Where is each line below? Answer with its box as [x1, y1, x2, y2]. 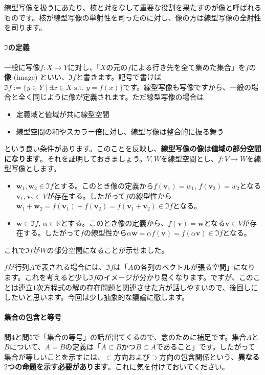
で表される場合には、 [34, 262, 106, 272]
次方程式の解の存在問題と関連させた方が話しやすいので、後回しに [36, 282, 258, 292]
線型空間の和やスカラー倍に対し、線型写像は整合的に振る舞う [16, 126, 224, 136]
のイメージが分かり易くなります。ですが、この [96, 272, 253, 283]
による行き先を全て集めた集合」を [131, 61, 246, 72]
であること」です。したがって [156, 341, 255, 352]
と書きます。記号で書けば [76, 72, 162, 82]
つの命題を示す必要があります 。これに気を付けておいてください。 [8, 361, 229, 372]
